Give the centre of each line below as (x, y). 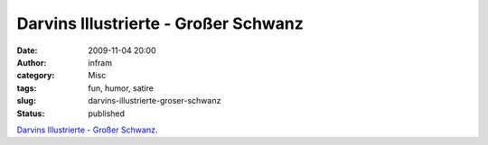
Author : (32, 62)
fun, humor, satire (121, 88)
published (107, 113)
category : (36, 76)
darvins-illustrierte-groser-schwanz (155, 101)
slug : (26, 101)
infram (100, 62)
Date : (27, 50)
